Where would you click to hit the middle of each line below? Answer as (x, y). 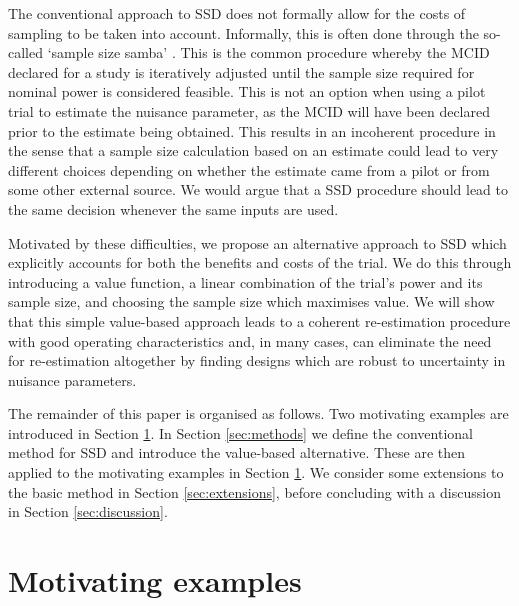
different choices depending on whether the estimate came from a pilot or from (249, 169)
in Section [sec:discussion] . (88, 511)
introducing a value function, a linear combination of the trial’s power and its (245, 281)
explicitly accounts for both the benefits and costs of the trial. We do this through (260, 262)
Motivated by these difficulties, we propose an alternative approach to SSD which (257, 242)
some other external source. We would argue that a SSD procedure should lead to (258, 189)
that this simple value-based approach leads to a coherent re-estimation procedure (259, 320)
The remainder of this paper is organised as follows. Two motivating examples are (258, 413)
